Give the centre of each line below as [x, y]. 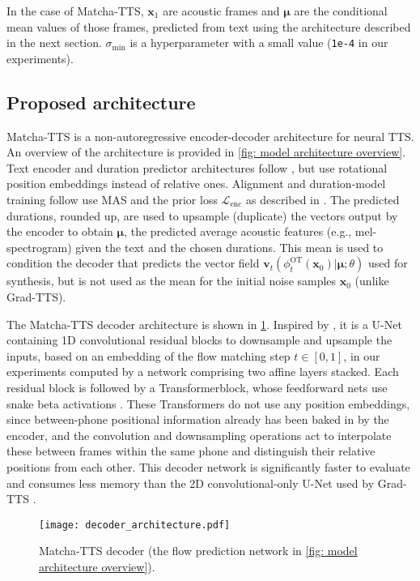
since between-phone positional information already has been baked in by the [198, 419]
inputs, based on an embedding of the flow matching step [148, 355]
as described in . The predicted [322, 200]
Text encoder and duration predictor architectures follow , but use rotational [197, 167]
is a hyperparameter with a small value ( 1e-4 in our [259, 43]
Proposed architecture [101, 102]
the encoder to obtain [60, 231]
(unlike [372, 281]
